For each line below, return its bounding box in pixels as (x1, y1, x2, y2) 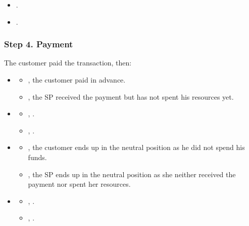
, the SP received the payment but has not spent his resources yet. (28, 91, 234, 102)
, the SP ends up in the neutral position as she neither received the (28, 169, 236, 179)
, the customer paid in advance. (28, 74, 126, 85)
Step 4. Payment (4, 38, 73, 50)
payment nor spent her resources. (28, 179, 131, 189)
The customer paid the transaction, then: (4, 57, 132, 68)
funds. (28, 152, 47, 162)
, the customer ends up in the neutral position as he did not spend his (28, 142, 245, 153)
